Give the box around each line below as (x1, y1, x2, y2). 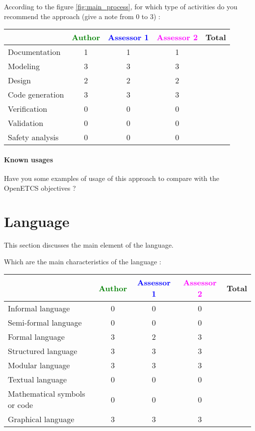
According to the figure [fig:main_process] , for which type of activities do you (4, 1, 238, 11)
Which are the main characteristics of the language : (4, 256, 161, 266)
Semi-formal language (8, 317, 82, 329)
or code (8, 399, 33, 411)
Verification (8, 103, 48, 115)
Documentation (8, 46, 61, 58)
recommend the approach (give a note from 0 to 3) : (4, 11, 160, 21)
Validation (8, 117, 44, 129)
